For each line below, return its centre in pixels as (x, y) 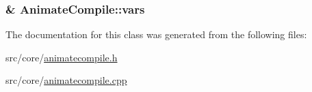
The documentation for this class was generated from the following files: (156, 34)
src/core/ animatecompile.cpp (66, 80)
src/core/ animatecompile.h (62, 57)
